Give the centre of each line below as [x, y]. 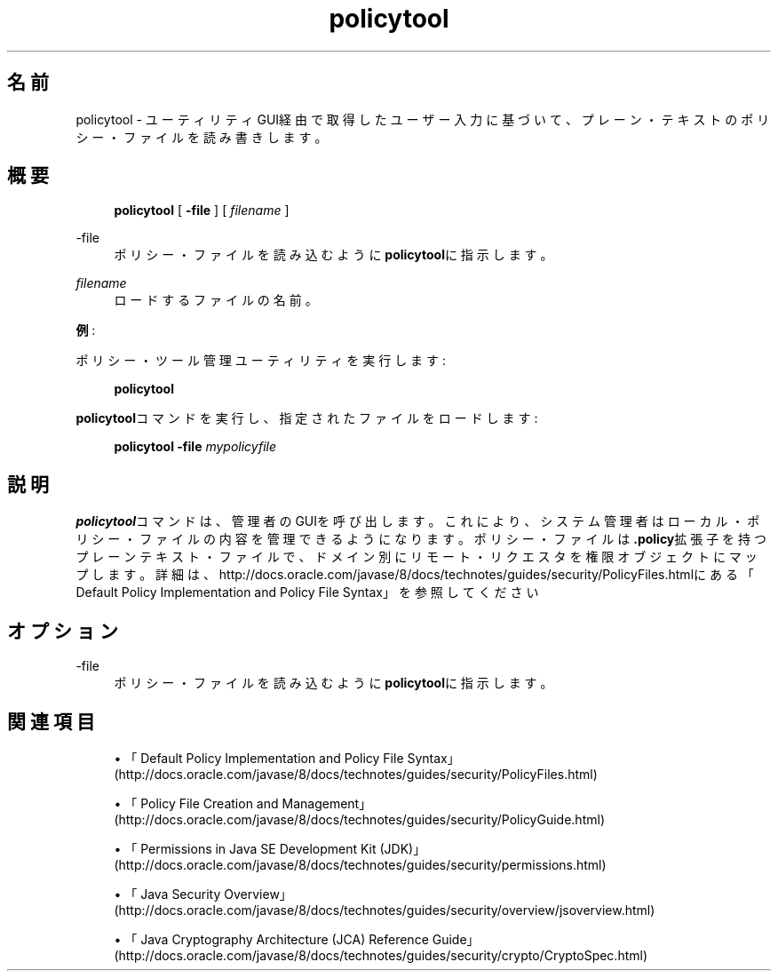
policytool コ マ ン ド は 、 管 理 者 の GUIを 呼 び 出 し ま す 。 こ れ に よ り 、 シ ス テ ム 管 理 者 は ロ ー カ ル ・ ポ [418, 521]
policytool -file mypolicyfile [195, 447]
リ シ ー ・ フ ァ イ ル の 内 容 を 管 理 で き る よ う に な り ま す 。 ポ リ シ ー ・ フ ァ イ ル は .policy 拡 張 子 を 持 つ [421, 539]
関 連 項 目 [51, 721]
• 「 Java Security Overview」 [203, 894]
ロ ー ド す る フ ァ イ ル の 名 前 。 [216, 300]
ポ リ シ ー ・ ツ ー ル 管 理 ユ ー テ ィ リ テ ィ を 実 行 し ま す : [261, 361]
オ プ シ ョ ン [63, 631]
